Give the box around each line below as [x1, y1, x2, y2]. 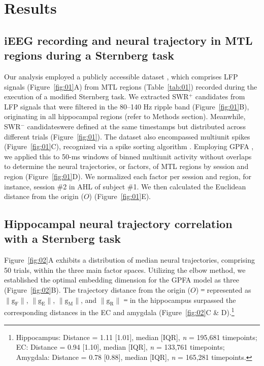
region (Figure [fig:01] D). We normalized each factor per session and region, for [4, 171, 252, 181]
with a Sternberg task [4, 231, 121, 246]
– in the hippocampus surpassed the [124, 294, 236, 305]
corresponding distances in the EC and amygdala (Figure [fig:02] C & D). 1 [4, 305, 235, 318]
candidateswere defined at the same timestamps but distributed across [27, 121, 246, 131]
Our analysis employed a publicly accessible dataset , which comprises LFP [4, 71, 238, 81]
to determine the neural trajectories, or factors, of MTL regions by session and [4, 161, 249, 172]
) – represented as [195, 285, 251, 295]
